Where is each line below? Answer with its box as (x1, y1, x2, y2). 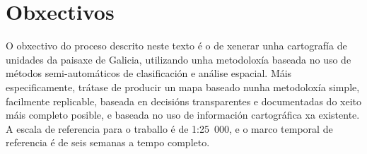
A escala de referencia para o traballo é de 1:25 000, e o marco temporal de (6, 121, 333, 136)
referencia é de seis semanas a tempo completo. (6, 135, 210, 150)
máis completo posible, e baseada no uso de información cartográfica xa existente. (6, 107, 360, 122)
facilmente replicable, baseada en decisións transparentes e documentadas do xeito (6, 93, 361, 108)
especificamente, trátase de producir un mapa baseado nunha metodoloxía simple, (6, 79, 360, 94)
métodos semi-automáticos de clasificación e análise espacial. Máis (6, 66, 292, 81)
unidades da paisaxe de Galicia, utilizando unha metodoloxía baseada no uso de (6, 52, 351, 66)
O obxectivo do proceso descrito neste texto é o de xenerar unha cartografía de (6, 38, 347, 53)
